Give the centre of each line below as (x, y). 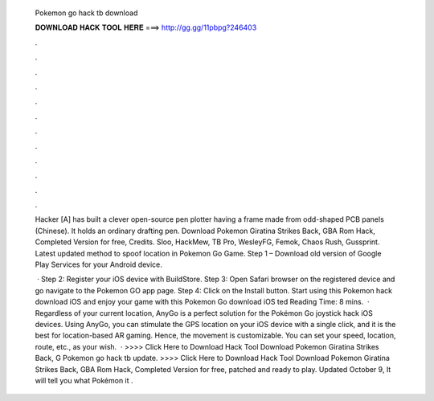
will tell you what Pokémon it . (84, 380)
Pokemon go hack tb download (86, 13)
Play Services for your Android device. (98, 264)
